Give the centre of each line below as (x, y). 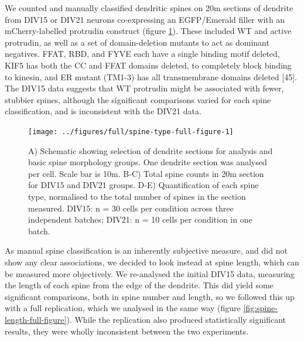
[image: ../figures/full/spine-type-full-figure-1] (131, 132)
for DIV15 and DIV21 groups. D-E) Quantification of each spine (144, 185)
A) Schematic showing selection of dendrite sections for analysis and (151, 150)
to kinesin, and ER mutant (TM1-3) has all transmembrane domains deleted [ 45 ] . (151, 76)
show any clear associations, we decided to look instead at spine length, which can (152, 262)
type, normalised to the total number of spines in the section (137, 196)
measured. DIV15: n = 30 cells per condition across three (131, 208)
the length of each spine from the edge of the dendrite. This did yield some (139, 285)
